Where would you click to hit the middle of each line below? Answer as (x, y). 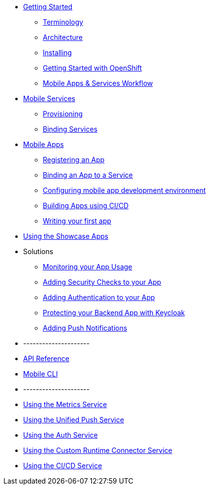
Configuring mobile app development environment (124, 190)
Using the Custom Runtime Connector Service (98, 450)
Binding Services (70, 129)
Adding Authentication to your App (99, 297)
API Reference (46, 358)
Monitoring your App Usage (88, 267)
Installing (57, 53)
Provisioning (63, 114)
